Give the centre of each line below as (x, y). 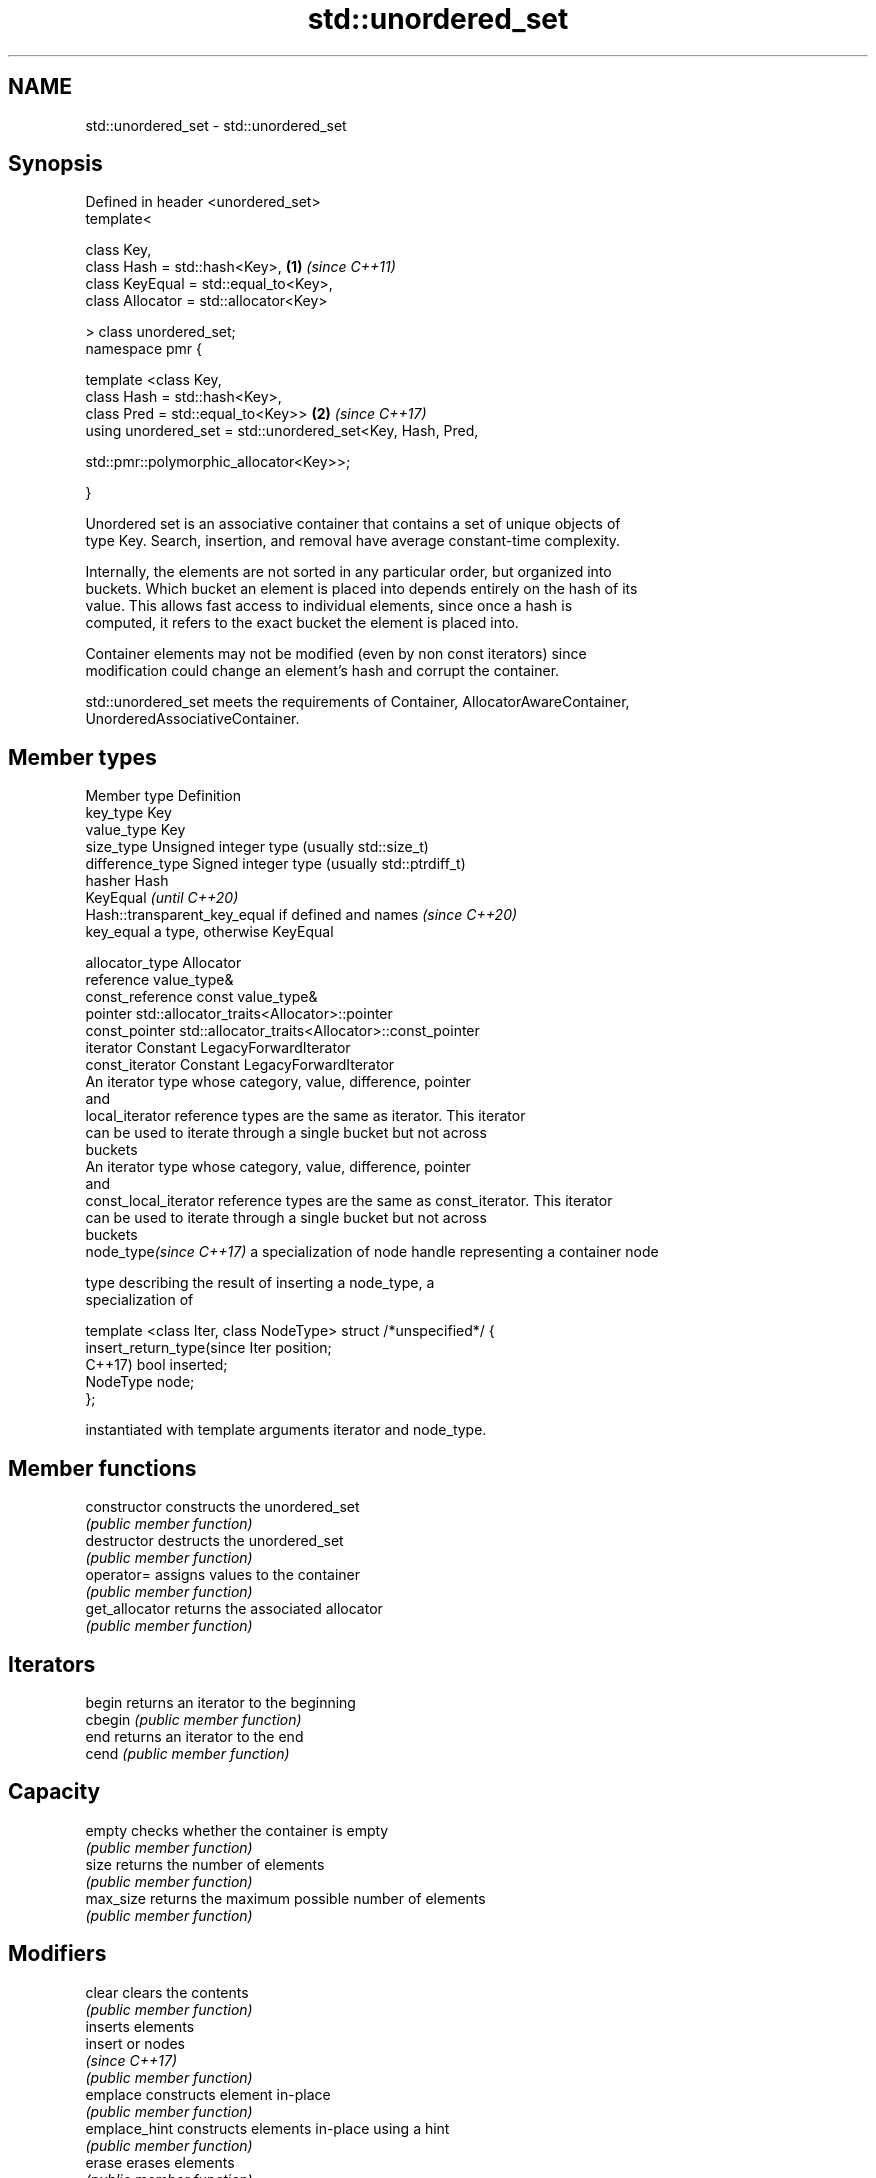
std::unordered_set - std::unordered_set (216, 125)
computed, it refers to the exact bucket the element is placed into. (302, 623)
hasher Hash (127, 881)
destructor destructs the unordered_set (214, 1541)
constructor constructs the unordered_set (222, 1507)
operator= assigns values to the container (222, 1575)
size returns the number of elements (205, 1864)
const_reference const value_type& (201, 997)
